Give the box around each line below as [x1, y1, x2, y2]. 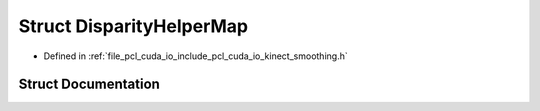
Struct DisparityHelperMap [18, 15, 249, 37]
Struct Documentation [18, 76, 160, 93]
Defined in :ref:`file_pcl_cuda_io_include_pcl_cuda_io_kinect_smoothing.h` [43, 50, 349, 62]
